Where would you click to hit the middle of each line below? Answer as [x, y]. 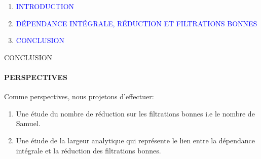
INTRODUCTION [45, 6]
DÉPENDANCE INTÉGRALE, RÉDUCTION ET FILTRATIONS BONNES [137, 23]
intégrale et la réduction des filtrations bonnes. [88, 150]
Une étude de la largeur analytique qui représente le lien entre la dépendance [136, 140]
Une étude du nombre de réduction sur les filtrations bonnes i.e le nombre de [135, 113]
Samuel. [28, 123]
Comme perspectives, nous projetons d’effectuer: [79, 96]
